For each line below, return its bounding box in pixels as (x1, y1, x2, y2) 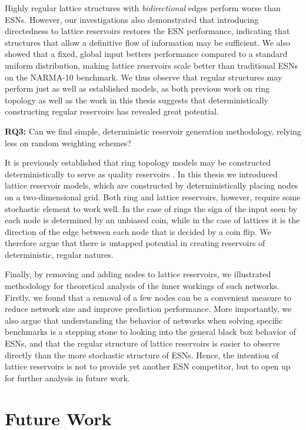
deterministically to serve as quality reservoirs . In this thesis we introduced (5, 167, 278, 180)
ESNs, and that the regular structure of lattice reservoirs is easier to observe (5, 337, 280, 350)
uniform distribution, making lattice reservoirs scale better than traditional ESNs (5, 59, 298, 71)
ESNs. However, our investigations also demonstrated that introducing (5, 13, 259, 25)
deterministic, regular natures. (5, 248, 114, 260)
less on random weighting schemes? (5, 136, 131, 149)
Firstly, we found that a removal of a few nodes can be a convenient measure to (5, 291, 292, 303)
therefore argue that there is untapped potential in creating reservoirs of (5, 237, 265, 249)
